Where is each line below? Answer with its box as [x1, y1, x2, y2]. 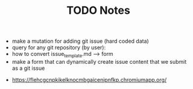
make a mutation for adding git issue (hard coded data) [11, 37, 149, 45]
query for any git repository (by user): [11, 44, 106, 51]
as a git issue [11, 64, 45, 72]
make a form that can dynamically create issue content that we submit [11, 58, 187, 65]
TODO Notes [66, 4, 131, 17]
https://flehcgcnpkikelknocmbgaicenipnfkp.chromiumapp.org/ [11, 76, 167, 83]
